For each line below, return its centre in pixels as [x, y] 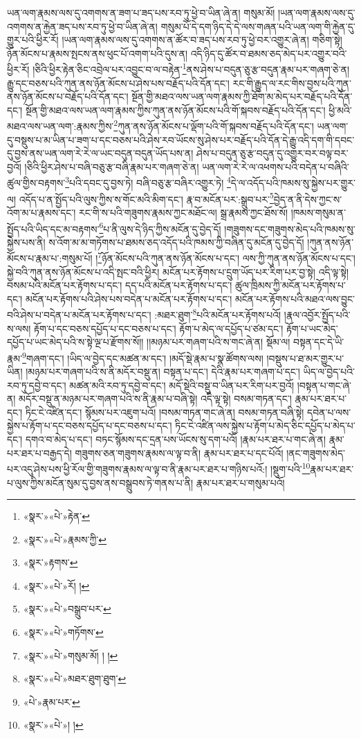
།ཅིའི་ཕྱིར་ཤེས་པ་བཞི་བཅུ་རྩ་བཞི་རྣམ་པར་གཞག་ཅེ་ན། [112, 166]
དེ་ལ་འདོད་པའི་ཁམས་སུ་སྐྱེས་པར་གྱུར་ [293, 183]
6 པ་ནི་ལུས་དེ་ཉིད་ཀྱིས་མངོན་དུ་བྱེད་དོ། [160, 227]
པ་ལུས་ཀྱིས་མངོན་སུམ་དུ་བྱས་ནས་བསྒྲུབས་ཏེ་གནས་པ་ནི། [100, 482]
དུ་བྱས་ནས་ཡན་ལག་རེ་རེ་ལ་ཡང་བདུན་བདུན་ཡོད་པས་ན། [100, 153]
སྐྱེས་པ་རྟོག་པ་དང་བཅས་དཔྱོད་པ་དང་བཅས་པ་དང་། [90, 425]
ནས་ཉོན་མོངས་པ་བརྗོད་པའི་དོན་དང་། [68, 96]
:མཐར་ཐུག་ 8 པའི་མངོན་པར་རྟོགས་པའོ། [218, 314]
